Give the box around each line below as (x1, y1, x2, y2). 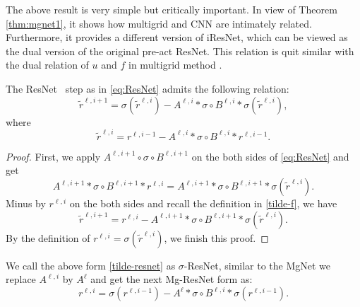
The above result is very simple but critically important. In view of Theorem (6, 2, 337, 16)
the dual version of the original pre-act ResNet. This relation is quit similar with (6, 43, 354, 58)
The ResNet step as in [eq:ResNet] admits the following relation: (6, 81, 289, 95)
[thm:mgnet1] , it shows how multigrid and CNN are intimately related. (6, 16, 312, 30)
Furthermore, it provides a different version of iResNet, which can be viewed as (6, 30, 348, 45)
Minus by (6, 196, 46, 211)
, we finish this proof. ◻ (164, 230, 269, 245)
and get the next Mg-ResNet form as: (90, 272, 253, 286)
